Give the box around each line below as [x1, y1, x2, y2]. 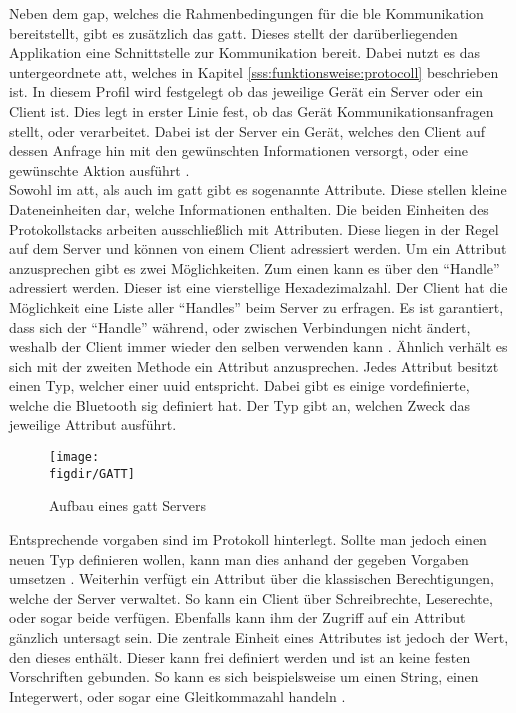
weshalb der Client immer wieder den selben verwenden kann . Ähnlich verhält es [9, 336, 508, 357]
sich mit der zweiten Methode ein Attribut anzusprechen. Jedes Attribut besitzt [9, 355, 499, 376]
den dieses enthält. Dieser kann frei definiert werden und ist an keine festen [9, 646, 471, 667]
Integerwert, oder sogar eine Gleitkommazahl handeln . [9, 685, 346, 706]
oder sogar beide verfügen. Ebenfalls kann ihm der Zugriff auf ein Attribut [9, 607, 466, 628]
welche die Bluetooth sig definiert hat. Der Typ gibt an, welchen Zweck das [9, 394, 471, 415]
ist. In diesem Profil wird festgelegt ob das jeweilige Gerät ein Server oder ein [9, 81, 484, 102]
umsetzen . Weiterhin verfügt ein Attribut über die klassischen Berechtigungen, [9, 568, 494, 589]
